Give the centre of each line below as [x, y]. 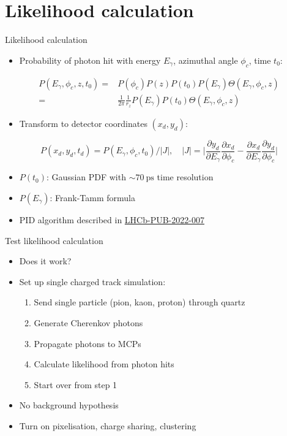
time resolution [185, 177]
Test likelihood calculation [54, 240]
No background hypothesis [69, 405]
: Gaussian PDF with [86, 177]
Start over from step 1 [76, 384]
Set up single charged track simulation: [92, 281]
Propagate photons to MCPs [88, 343]
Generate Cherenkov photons [88, 323]
